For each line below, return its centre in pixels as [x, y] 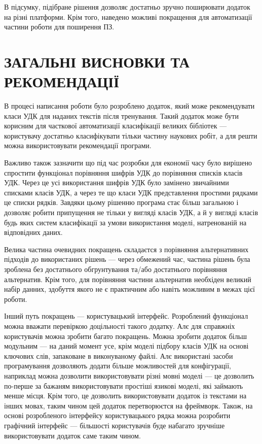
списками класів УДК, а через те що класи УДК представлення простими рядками [131, 192]
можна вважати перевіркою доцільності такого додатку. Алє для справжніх [120, 326]
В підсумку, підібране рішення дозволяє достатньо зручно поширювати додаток [127, 7]
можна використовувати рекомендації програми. [78, 145]
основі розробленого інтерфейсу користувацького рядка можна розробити [117, 415]
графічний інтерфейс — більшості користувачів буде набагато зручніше [115, 425]
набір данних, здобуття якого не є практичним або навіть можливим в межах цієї [129, 289]
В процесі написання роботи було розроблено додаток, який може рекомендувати [129, 106]
